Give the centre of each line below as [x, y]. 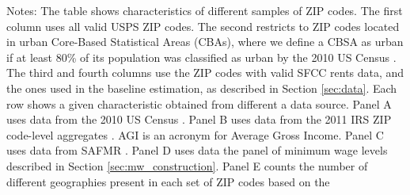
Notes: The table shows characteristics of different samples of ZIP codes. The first [205, 10]
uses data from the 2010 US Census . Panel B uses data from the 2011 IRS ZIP [199, 119]
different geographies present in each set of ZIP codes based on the [168, 181]
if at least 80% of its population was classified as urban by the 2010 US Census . [201, 57]
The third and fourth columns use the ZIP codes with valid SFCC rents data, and [205, 73]
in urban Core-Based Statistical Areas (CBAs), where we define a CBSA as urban [205, 42]
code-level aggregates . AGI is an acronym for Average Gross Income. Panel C [195, 134]
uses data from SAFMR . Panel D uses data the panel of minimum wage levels [197, 150]
